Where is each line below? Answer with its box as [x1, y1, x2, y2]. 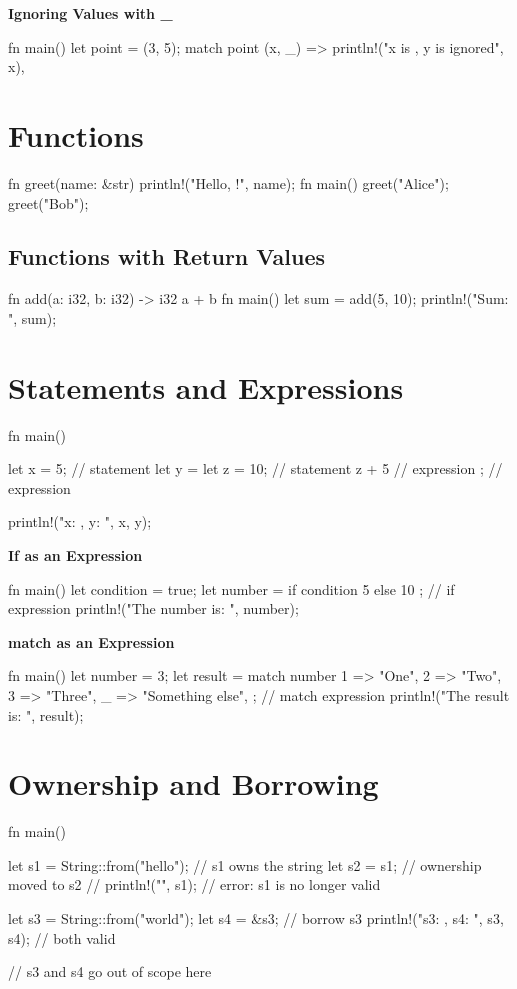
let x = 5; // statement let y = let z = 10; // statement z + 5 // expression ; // [8, 458, 503, 479]
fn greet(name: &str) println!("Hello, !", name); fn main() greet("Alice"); [8, 172, 449, 193]
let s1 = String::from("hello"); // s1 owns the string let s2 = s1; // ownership [8, 854, 482, 875]
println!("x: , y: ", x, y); [8, 511, 152, 532]
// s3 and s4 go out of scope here [8, 961, 212, 982]
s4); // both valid [8, 927, 116, 948]
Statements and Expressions [8, 366, 404, 407]
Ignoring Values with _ [8, 3, 173, 23]
